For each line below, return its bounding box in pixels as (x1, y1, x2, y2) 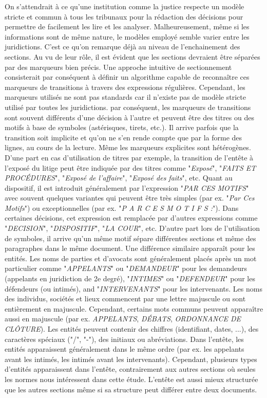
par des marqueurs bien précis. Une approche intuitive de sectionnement (5, 61, 232, 72)
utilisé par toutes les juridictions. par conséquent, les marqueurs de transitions (5, 101, 251, 112)
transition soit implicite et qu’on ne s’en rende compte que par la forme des (5, 132, 242, 142)
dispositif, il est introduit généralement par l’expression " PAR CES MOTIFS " (5, 182, 249, 193)
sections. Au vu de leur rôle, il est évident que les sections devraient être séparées (5, 51, 260, 62)
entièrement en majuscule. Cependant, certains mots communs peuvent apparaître (5, 303, 263, 314)
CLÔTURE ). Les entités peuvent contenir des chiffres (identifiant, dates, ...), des (5, 323, 259, 334)
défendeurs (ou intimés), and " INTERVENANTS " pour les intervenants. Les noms (5, 283, 262, 294)
